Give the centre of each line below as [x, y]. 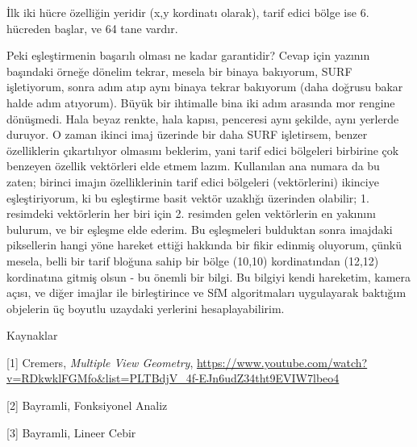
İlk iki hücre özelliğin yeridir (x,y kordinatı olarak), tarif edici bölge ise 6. [188, 12]
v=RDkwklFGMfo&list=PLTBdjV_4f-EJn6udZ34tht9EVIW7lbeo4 [173, 378]
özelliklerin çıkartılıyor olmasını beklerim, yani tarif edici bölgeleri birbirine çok [203, 150]
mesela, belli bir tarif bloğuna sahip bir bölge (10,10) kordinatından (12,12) [193, 260]
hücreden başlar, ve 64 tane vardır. [92, 28]
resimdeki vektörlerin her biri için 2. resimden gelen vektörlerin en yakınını [191, 213]
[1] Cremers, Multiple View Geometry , [100, 362]
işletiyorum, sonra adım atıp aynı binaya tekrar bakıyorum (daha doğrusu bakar [205, 87]
